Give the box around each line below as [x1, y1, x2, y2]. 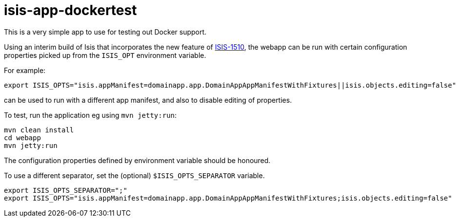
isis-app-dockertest [4, 2, 137, 18]
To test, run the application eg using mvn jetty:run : [4, 110, 177, 119]
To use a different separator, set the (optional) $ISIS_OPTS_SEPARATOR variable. [4, 171, 265, 180]
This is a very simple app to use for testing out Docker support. [4, 27, 207, 36]
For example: [4, 66, 46, 74]
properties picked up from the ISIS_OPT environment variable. [4, 51, 206, 59]
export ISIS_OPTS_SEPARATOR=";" [4, 186, 127, 194]
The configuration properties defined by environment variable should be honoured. [4, 156, 271, 165]
